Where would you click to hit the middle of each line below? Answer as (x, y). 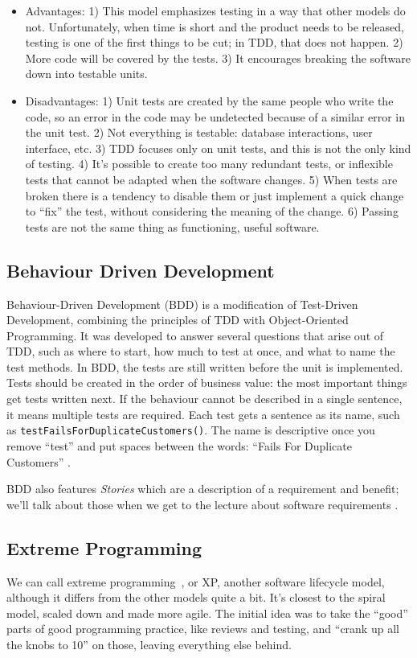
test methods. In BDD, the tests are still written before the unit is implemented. (205, 366)
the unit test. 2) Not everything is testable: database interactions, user (199, 132)
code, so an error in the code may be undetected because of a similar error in (215, 116)
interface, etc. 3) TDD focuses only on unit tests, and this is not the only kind (218, 148)
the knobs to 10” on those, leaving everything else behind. (149, 644)
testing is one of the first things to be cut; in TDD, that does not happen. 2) (214, 42)
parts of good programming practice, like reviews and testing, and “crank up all (203, 629)
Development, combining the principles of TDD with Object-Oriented (178, 320)
